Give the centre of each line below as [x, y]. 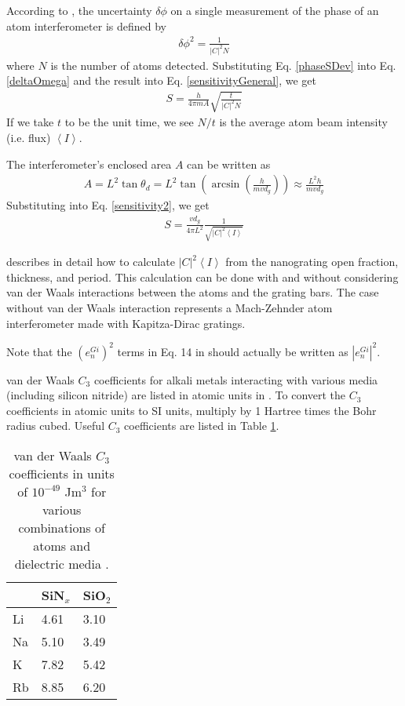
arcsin [226, 185]
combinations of [62, 528]
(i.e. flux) [29, 137]
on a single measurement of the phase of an [275, 10]
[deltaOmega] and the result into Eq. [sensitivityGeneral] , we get [161, 80]
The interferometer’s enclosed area [89, 164]
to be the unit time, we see [129, 122]
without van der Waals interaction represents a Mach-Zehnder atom [170, 308]
